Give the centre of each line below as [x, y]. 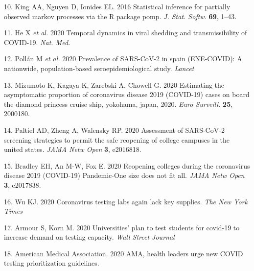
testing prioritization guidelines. [52, 263]
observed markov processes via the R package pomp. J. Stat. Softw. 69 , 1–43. [120, 16]
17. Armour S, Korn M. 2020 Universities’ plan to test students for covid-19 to [122, 227]
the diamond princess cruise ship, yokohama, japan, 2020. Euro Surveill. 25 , [118, 104]
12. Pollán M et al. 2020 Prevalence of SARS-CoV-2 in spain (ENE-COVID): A [123, 59]
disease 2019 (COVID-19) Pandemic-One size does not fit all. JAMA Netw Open [124, 175]
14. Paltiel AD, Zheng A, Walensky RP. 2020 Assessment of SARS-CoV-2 [114, 130]
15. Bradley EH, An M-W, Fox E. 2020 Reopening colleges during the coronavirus [127, 165]
